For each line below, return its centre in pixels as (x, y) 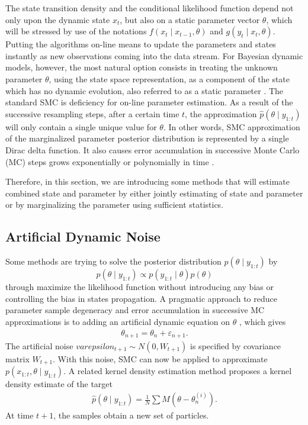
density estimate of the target (59, 384)
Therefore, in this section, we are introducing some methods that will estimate (148, 181)
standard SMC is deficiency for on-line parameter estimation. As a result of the (149, 102)
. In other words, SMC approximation (232, 126)
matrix (17, 358)
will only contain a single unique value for (81, 126)
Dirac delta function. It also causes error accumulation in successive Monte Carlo (153, 149)
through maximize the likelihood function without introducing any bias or (139, 287)
